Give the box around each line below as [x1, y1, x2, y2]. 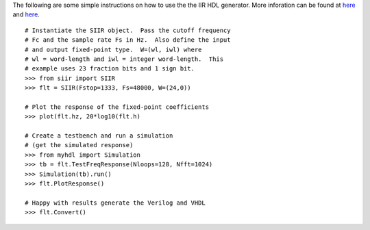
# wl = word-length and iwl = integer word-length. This [25, 55, 224, 63]
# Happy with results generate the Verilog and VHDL [25, 199, 206, 207]
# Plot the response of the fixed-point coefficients [25, 103, 209, 111]
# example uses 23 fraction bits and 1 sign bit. [25, 65, 195, 73]
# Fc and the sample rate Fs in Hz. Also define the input [25, 36, 231, 44]
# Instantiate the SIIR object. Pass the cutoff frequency [25, 26, 231, 34]
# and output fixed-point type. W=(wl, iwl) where [25, 45, 202, 53]
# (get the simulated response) [25, 141, 134, 149]
